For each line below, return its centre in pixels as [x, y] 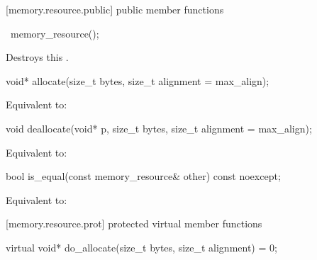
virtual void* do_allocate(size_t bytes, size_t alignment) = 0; [141, 247]
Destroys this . [37, 57]
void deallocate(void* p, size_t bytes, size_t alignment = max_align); [159, 128]
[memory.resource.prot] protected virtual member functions [134, 224]
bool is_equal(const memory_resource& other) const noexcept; [143, 176]
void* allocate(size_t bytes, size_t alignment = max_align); [138, 80]
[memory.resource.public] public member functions [115, 9]
